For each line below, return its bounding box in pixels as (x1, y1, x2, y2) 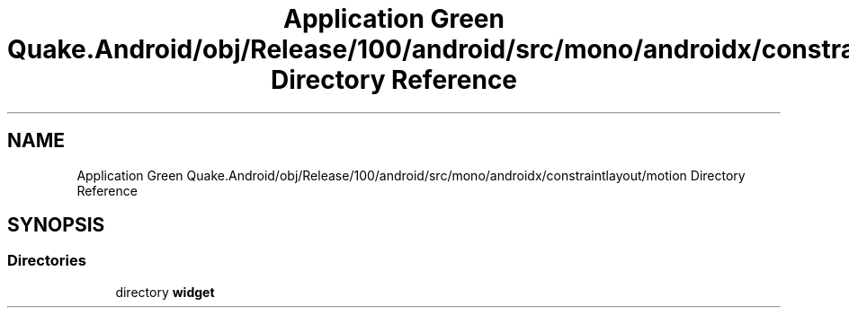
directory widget (115, 284, 215, 300)
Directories (7, 251, 86, 270)
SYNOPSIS (7, 214, 105, 237)
